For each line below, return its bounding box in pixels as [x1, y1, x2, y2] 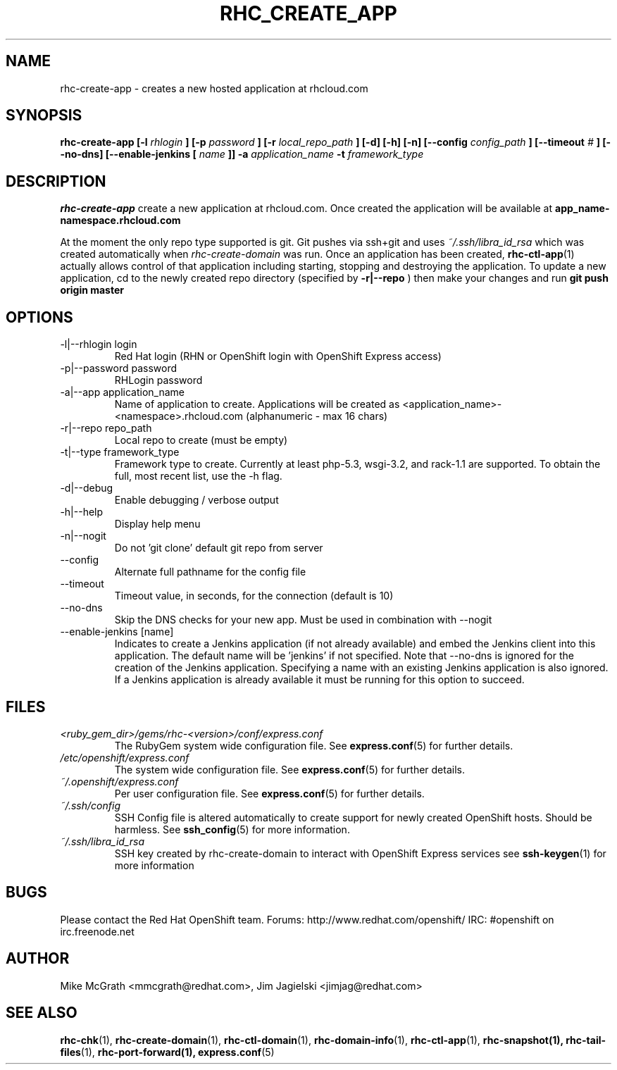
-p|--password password [60, 362, 177, 375]
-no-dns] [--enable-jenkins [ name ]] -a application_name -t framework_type [60, 148, 424, 161]
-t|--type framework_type [60, 446, 180, 459]
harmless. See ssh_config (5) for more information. [114, 823, 350, 835]
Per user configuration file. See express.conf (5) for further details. [114, 787, 425, 800]
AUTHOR [6, 950, 70, 968]
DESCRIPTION [6, 172, 106, 190]
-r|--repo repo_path [60, 422, 152, 435]
